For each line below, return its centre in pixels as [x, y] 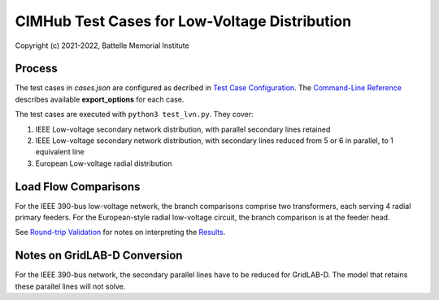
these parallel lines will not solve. [70, 286]
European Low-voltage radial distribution [104, 163]
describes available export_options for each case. [100, 99]
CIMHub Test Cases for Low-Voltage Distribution [183, 21]
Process [36, 69]
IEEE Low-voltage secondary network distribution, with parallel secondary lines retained [183, 129]
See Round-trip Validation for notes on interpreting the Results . [120, 233]
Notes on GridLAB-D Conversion [99, 256]
